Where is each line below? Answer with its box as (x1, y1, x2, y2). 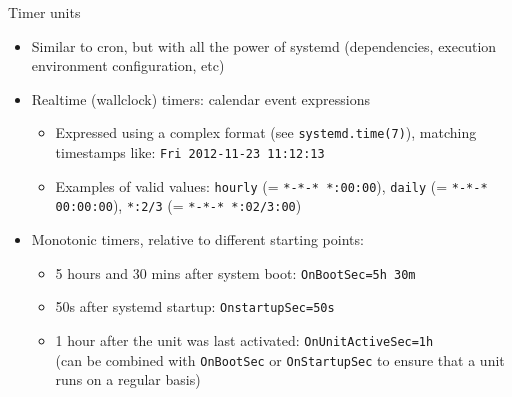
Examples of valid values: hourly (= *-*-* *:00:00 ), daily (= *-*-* (55, 175, 488, 196)
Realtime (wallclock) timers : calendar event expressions (31, 88, 370, 109)
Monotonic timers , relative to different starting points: (31, 229, 364, 249)
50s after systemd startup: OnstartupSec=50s (55, 296, 335, 317)
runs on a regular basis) (55, 369, 201, 390)
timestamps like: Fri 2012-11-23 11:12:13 (55, 142, 325, 163)
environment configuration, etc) (31, 55, 225, 76)
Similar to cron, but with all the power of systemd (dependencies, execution (31, 35, 497, 56)
